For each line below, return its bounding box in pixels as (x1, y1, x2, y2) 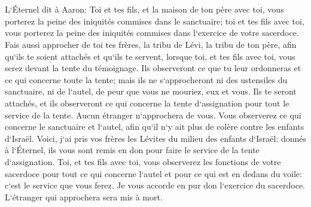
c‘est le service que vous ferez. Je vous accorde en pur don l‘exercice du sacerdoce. (5, 179, 305, 191)
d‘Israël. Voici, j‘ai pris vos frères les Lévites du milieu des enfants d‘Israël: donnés (5, 132, 306, 144)
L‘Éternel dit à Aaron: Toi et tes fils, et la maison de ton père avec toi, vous (5, 3, 284, 16)
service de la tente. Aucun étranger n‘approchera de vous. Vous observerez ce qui (5, 108, 301, 121)
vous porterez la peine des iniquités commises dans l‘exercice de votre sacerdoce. (5, 26, 299, 39)
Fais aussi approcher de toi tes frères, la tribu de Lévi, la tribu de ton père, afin (5, 38, 297, 50)
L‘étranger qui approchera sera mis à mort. (5, 190, 163, 203)
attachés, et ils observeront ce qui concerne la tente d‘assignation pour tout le (5, 96, 289, 109)
